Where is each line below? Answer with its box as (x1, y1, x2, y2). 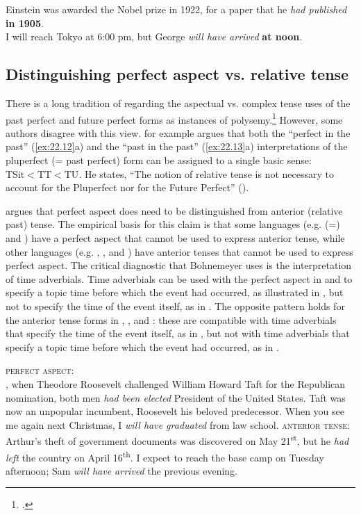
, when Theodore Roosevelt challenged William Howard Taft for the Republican (6, 376, 346, 391)
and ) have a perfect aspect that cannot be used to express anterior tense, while (6, 230, 345, 245)
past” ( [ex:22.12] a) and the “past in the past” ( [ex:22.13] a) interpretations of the (6, 139, 348, 154)
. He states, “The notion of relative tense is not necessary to (78, 166, 334, 181)
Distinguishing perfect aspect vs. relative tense (6, 63, 349, 85)
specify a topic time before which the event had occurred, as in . (6, 339, 279, 354)
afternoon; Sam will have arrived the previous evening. (6, 463, 237, 477)
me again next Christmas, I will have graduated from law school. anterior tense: (6, 417, 350, 432)
